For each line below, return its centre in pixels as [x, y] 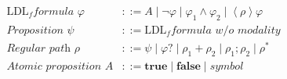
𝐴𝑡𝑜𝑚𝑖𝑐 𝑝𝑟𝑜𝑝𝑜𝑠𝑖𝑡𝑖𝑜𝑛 [54, 66]
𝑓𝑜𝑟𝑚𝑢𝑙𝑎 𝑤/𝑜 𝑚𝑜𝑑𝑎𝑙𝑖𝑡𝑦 [225, 30]
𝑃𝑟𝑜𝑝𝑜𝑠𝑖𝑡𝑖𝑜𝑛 [35, 30]
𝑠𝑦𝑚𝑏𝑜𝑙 [227, 66]
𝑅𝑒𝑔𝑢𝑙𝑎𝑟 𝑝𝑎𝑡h [39, 48]
